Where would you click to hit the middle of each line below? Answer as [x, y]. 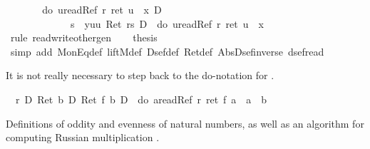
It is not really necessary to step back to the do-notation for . [140, 75]
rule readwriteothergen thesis [84, 37]
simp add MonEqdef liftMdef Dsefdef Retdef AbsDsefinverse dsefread [167, 51]
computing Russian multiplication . [83, 137]
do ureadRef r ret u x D [102, 9]
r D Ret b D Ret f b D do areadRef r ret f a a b [141, 99]
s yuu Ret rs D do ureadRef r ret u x [167, 23]
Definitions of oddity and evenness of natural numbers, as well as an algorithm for [185, 123]
